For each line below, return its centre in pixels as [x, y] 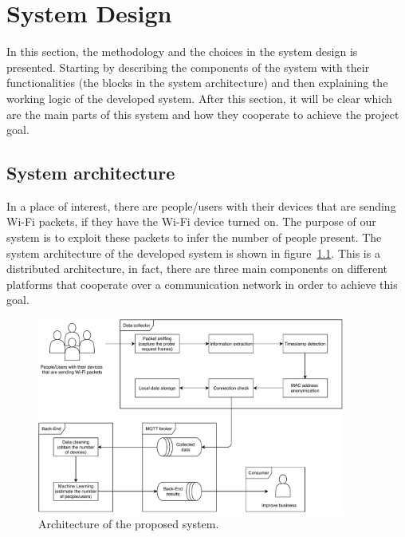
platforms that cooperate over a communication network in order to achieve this [202, 284]
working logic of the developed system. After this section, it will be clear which [199, 98]
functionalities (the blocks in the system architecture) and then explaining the [197, 83]
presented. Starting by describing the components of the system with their [188, 67]
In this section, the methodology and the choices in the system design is [182, 51]
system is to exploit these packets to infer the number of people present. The [194, 237]
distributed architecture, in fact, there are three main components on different [197, 268]
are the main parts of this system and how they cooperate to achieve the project [203, 114]
